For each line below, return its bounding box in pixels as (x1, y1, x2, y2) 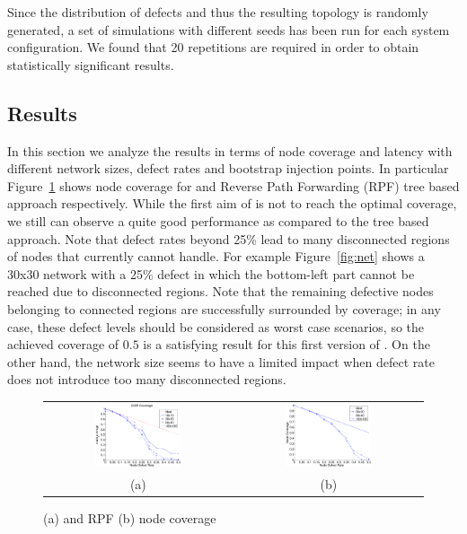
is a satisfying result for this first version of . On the (143, 335, 430, 354)
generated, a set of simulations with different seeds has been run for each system (7, 20, 450, 39)
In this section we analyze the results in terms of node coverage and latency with (7, 141, 453, 160)
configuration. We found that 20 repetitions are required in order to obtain (7, 38, 419, 57)
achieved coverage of (7, 335, 119, 354)
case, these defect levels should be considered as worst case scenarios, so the (7, 317, 425, 336)
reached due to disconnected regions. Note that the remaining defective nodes (7, 282, 434, 301)
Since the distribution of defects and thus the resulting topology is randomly (7, 3, 428, 21)
